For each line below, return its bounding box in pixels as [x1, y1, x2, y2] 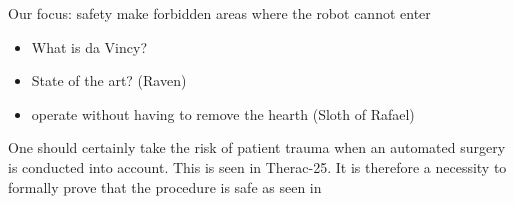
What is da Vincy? [31, 36, 147, 57]
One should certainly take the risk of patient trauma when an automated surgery [8, 137, 506, 158]
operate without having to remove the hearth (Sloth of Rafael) [31, 103, 415, 124]
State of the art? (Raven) [31, 70, 187, 91]
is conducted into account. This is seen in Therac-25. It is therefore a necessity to [8, 156, 507, 177]
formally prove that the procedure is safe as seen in [8, 176, 322, 197]
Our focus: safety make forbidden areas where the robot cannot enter [8, 3, 431, 23]
